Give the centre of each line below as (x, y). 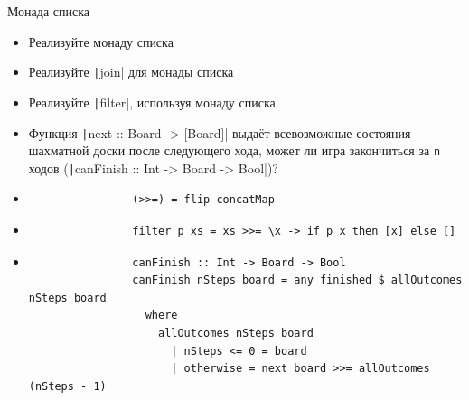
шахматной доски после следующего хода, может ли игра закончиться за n (234, 150)
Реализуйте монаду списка (101, 41)
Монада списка (49, 11)
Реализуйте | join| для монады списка (131, 72)
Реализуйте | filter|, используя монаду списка (152, 102)
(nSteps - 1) (67, 386)
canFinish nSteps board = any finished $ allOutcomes (297, 280)
